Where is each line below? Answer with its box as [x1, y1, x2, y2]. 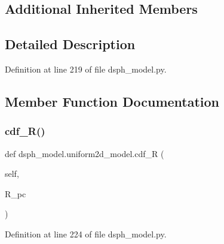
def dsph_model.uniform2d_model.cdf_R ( [5, 147, 164, 159]
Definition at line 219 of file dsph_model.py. [5, 62, 167, 75]
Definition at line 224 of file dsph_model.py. [5, 227, 167, 240]
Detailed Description [5, 35, 136, 53]
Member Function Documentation [5, 92, 220, 110]
